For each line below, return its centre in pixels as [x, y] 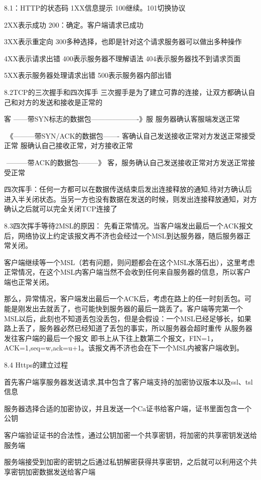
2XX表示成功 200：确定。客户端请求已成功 [74, 24]
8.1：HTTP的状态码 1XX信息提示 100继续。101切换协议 [95, 8]
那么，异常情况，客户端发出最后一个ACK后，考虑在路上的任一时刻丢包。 [124, 298]
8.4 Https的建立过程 [36, 365]
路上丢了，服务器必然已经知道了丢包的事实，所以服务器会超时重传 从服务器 [128, 328]
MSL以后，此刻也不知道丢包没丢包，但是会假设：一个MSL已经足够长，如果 [128, 318]
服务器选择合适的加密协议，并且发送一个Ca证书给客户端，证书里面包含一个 [128, 408]
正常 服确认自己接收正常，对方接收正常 [69, 145]
